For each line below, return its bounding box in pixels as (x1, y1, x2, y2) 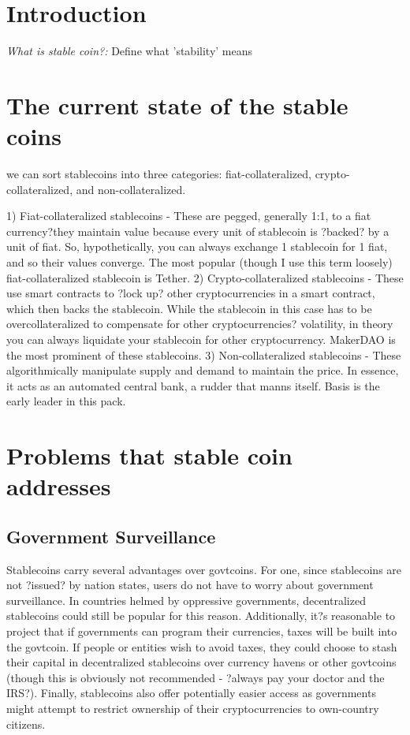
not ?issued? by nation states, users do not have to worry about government (6, 576, 374, 593)
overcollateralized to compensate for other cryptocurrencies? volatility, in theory (6, 315, 393, 332)
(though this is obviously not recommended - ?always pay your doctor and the (6, 669, 385, 685)
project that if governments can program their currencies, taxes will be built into (6, 623, 397, 640)
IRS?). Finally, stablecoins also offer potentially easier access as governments (6, 685, 376, 701)
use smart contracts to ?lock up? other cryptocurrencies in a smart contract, (6, 285, 375, 301)
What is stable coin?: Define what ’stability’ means (6, 43, 253, 59)
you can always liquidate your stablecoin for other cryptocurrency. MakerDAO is (6, 330, 396, 347)
